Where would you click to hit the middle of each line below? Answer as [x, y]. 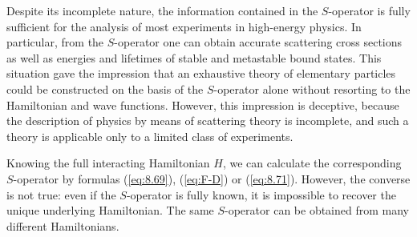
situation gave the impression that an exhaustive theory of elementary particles [201, 73]
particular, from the [55, 42]
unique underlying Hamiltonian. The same [110, 210]
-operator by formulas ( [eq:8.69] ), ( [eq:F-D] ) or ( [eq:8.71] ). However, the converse [212, 178]
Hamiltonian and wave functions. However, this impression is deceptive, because [203, 104]
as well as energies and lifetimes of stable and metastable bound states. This [194, 57]
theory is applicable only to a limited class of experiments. [150, 136]
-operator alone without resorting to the [312, 88]
